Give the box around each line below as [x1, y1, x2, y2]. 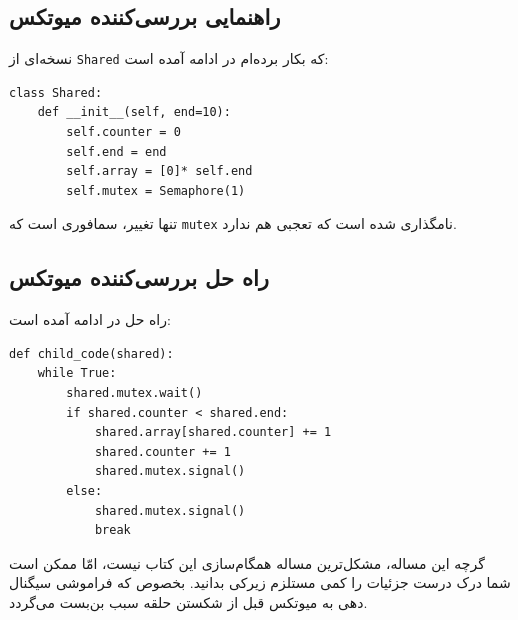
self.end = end [66, 144, 167, 159]
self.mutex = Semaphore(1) [66, 183, 246, 198]
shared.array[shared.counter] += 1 [94, 425, 332, 440]
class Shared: [9, 85, 103, 100]
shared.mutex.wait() [66, 386, 203, 401]
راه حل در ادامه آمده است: [9, 309, 171, 330]
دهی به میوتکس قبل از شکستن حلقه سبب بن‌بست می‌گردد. [9, 592, 368, 612]
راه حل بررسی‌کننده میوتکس [9, 262, 270, 293]
